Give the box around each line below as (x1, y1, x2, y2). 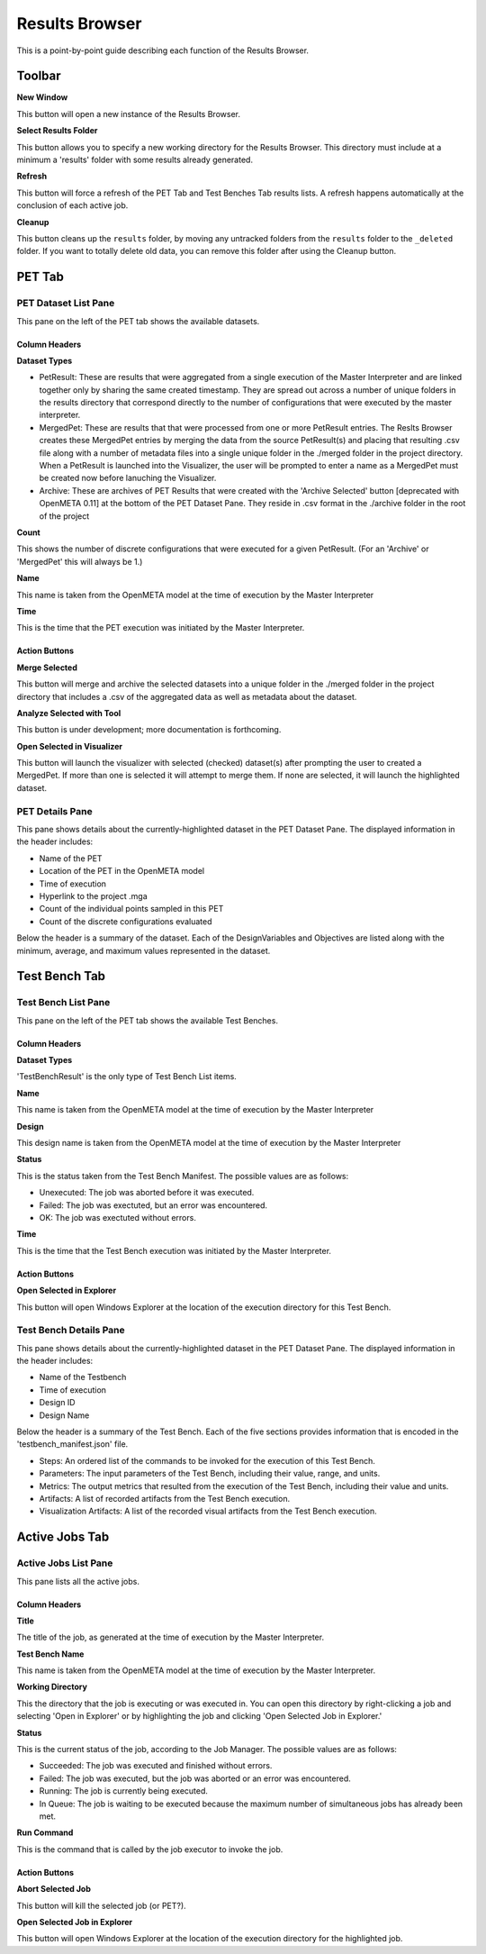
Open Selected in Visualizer (16, 741, 123, 751)
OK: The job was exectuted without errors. (39, 1212, 197, 1222)
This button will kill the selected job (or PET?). (16, 1900, 186, 1911)
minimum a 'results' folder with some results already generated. (16, 154, 254, 166)
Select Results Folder (16, 125, 98, 136)
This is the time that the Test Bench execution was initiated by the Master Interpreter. (16, 1245, 332, 1256)
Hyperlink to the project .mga (39, 890, 148, 901)
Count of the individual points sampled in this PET (39, 904, 224, 914)
